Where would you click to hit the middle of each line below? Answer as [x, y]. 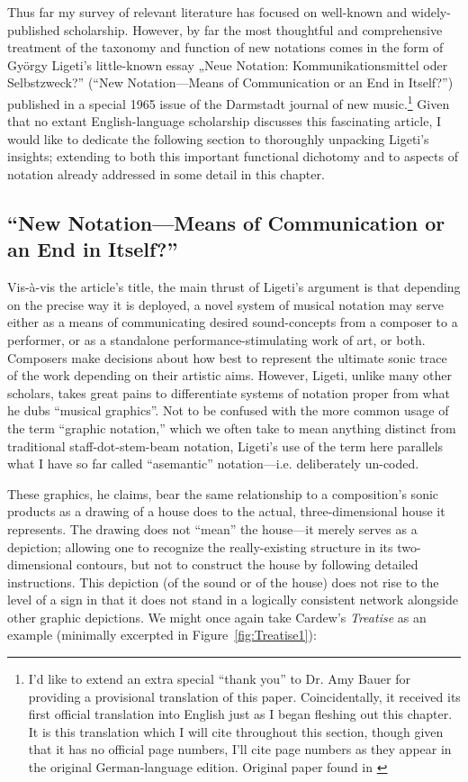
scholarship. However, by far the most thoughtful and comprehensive [253, 29]
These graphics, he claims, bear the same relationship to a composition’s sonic [223, 493]
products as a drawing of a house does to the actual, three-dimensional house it [226, 511]
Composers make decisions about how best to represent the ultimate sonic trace [227, 357]
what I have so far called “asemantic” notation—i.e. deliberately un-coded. [213, 464]
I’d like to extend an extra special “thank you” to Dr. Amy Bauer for [219, 679]
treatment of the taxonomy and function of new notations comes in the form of [225, 47]
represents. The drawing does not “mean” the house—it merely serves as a [212, 528]
